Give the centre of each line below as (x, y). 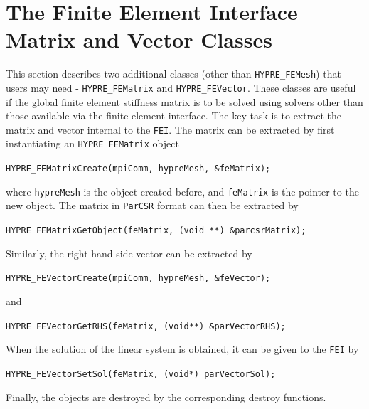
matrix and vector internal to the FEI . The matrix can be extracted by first (170, 129)
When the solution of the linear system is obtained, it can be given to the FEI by (182, 349)
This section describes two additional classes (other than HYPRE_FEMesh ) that (173, 74)
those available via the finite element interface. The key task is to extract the (173, 116)
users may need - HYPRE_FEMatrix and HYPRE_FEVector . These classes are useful (181, 87)
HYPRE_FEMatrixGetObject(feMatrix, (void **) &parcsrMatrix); (156, 231)
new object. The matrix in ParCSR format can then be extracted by (152, 205)
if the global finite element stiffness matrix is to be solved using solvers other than (184, 101)
